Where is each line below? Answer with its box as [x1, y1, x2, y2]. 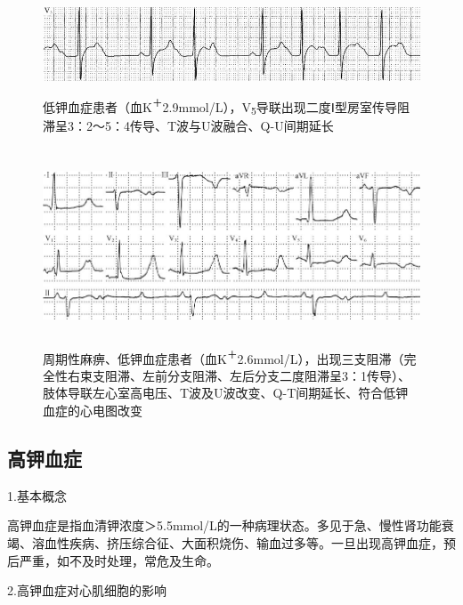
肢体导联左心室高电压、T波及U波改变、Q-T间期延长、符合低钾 [43, 383, 409, 402]
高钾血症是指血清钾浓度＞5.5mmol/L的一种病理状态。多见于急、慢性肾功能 [7, 516, 442, 535]
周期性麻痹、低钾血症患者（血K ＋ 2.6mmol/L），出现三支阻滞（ [43, 346, 404, 367]
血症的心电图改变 [43, 401, 142, 419]
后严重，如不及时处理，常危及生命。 [7, 551, 219, 569]
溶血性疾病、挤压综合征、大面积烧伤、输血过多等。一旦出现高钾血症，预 [31, 533, 456, 552]
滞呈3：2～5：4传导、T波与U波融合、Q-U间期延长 [43, 117, 334, 135]
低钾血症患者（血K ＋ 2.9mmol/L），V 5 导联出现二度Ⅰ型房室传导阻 [43, 94, 410, 118]
